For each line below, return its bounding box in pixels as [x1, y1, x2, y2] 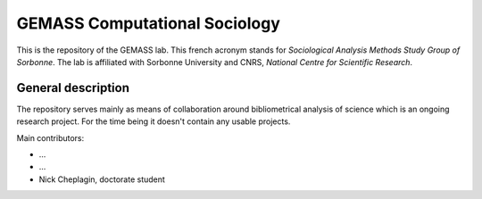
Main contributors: [16, 132, 85, 143]
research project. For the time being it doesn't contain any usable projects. [16, 116, 291, 127]
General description [16, 80, 129, 95]
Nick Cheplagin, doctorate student [38, 174, 165, 185]
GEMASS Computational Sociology [16, 13, 281, 33]
